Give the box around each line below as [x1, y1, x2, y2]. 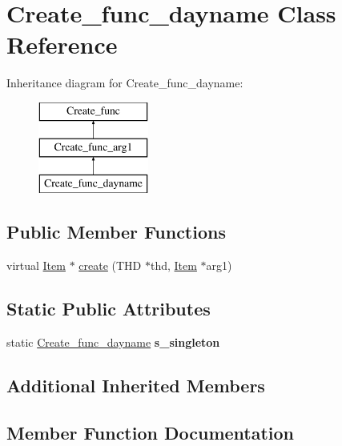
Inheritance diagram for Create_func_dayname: [6, 74, 243, 91]
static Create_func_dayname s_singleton [6, 333, 220, 350]
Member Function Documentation [6, 420, 295, 444]
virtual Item [6, 257, 66, 274]
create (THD [78, 257, 142, 274]
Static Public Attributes [6, 296, 211, 321]
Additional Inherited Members [6, 372, 265, 397]
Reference [6, 28, 118, 61]
